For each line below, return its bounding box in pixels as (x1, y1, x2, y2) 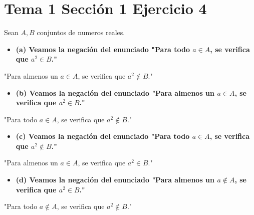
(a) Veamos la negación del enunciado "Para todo (16, 44, 190, 54)
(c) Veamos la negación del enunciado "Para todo (16, 131, 190, 141)
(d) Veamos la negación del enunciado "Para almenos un (16, 174, 215, 185)
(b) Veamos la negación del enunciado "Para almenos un (16, 87, 215, 98)
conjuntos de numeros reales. (37, 27, 125, 38)
